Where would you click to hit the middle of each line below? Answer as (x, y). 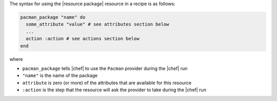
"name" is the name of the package (60, 75)
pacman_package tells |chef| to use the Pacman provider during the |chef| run (105, 68)
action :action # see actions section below (83, 39)
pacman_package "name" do (53, 17)
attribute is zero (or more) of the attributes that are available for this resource (107, 83)
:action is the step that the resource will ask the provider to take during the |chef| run (114, 90)
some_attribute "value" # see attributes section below (97, 24)
